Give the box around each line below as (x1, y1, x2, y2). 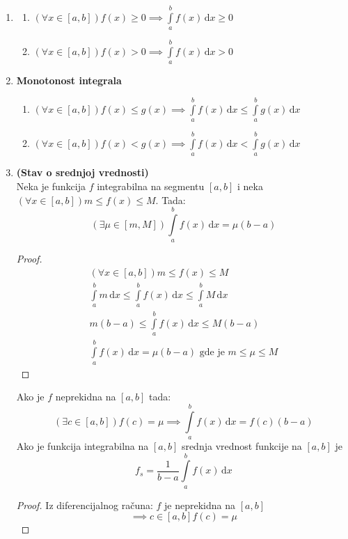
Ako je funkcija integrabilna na (16, 438, 149, 453)
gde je (199, 347, 225, 358)
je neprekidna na (164, 497, 236, 512)
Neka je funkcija (16, 178, 86, 193)
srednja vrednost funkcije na (181, 438, 302, 453)
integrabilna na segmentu (97, 178, 205, 193)
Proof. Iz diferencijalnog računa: (16, 497, 153, 512)
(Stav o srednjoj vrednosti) (16, 165, 149, 180)
